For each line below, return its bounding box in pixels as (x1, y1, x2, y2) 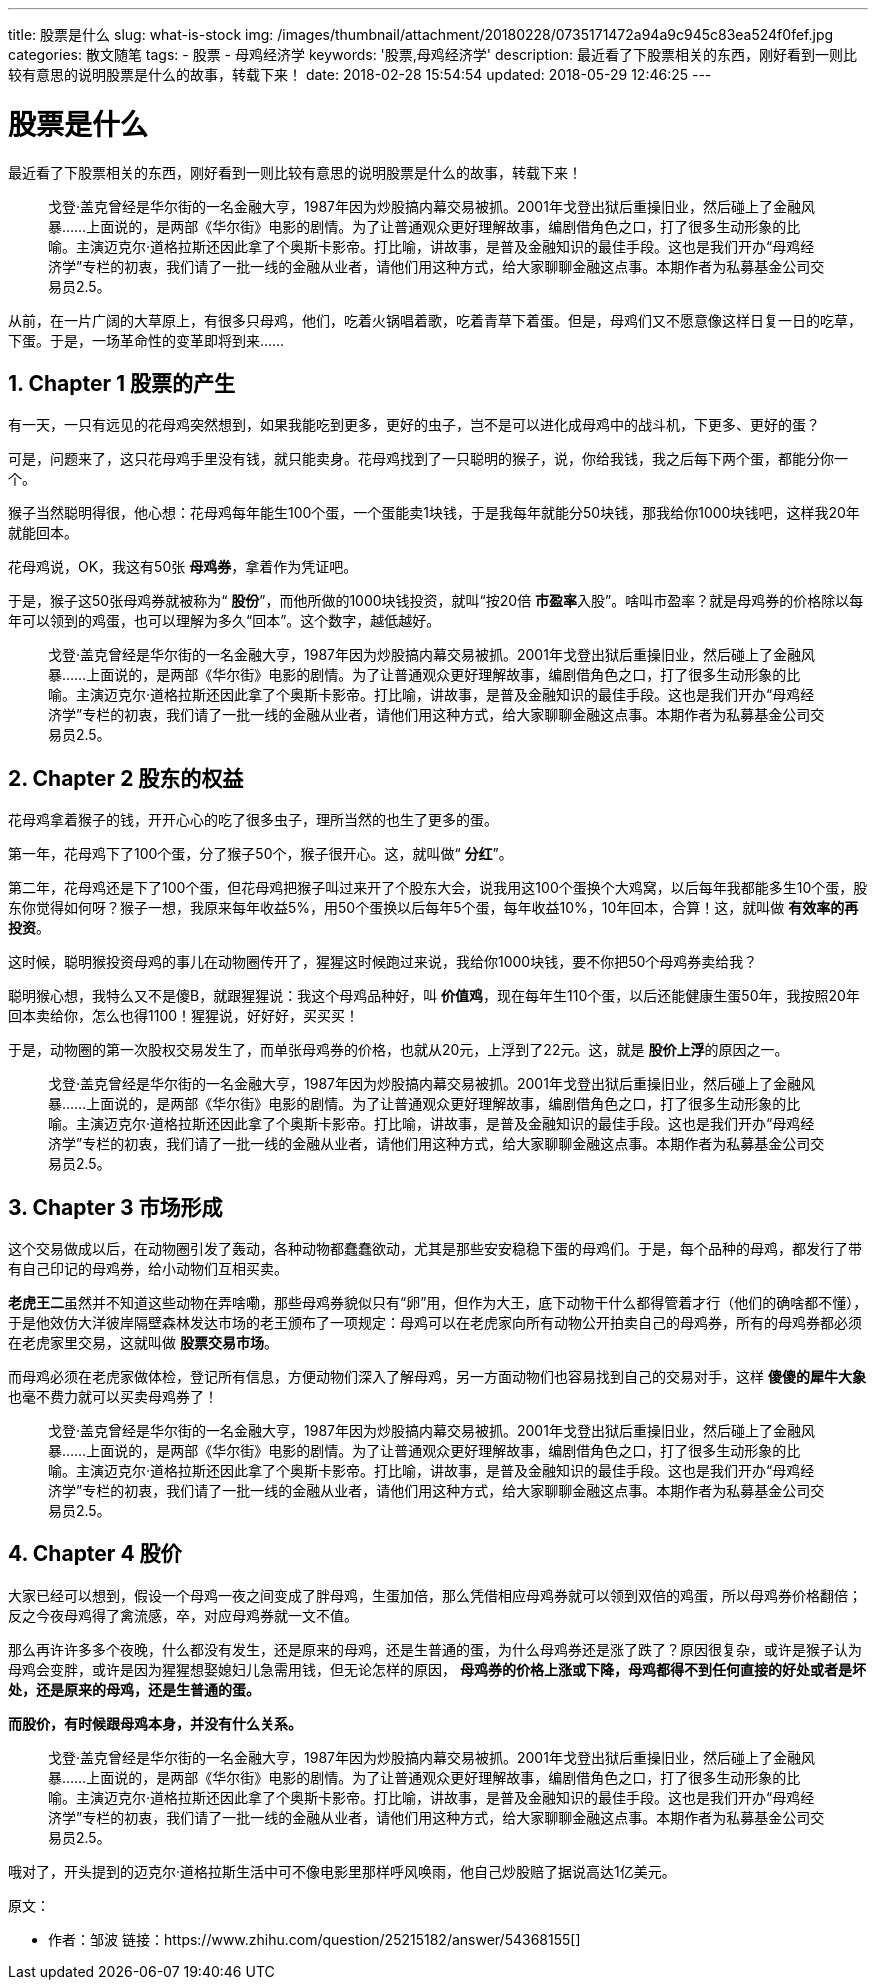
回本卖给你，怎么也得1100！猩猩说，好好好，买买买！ (8, 1007, 360, 1025)
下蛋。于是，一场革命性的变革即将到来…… (8, 331, 285, 349)
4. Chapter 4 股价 (8, 1541, 182, 1567)
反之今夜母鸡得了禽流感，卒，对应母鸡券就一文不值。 (8, 1606, 358, 1624)
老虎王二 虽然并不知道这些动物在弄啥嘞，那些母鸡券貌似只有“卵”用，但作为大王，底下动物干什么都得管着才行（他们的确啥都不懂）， (8, 1294, 868, 1312)
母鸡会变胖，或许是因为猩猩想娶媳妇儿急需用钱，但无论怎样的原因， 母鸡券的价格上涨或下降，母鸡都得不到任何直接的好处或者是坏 (8, 1660, 866, 1678)
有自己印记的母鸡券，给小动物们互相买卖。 (8, 1260, 288, 1278)
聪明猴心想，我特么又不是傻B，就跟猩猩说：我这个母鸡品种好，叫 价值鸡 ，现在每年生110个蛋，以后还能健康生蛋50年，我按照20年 (8, 987, 860, 1005)
